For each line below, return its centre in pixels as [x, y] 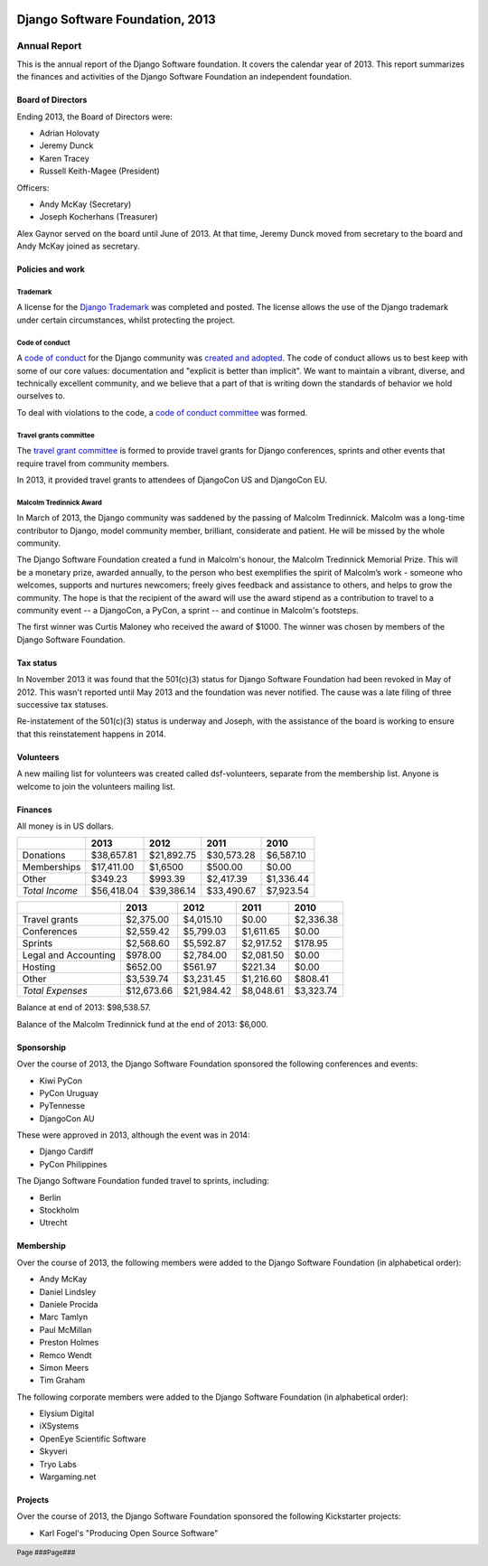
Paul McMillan [66, 1329]
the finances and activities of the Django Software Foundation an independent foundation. [184, 77]
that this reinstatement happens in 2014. [91, 734]
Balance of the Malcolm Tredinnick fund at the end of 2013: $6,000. [142, 1024]
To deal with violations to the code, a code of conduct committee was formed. [162, 412]
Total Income [50, 891]
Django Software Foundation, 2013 [116, 19]
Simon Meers [64, 1367]
